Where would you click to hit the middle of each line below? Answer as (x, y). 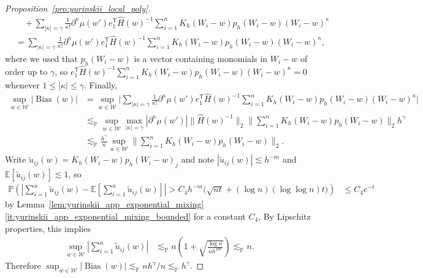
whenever (22, 84)
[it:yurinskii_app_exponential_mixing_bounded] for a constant (125, 216)
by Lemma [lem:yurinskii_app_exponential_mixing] (105, 204)
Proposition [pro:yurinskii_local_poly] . (78, 8)
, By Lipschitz (284, 216)
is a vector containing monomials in (201, 58)
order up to (26, 71)
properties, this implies (48, 228)
